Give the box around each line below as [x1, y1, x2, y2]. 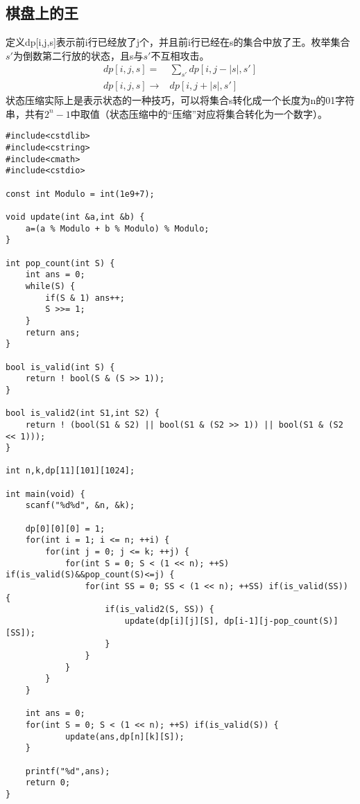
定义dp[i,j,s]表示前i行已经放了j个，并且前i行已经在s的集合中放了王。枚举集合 [6, 35, 350, 49]
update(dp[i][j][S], [124, 616, 219, 626]
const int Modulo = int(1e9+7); [6, 189, 155, 199]
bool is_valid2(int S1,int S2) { [6, 408, 160, 419]
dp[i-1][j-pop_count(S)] [223, 616, 338, 626]
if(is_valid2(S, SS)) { [105, 604, 214, 615]
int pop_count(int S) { [6, 258, 115, 268]
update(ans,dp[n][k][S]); [65, 731, 185, 742]
